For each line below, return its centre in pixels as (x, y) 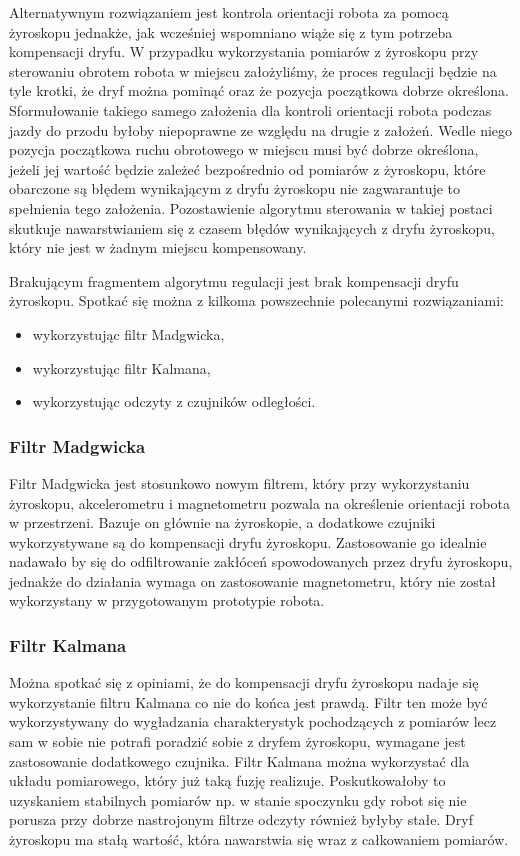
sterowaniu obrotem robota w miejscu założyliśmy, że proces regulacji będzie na (253, 70)
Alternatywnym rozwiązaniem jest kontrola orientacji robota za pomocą (229, 12)
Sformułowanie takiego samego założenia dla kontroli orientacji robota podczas (250, 109)
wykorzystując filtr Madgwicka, (128, 333)
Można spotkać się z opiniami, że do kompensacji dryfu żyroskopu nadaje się (244, 682)
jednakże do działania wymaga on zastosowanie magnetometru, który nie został (252, 580)
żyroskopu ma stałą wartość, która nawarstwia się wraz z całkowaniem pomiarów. (259, 839)
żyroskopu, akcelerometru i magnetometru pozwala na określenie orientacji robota (259, 502)
